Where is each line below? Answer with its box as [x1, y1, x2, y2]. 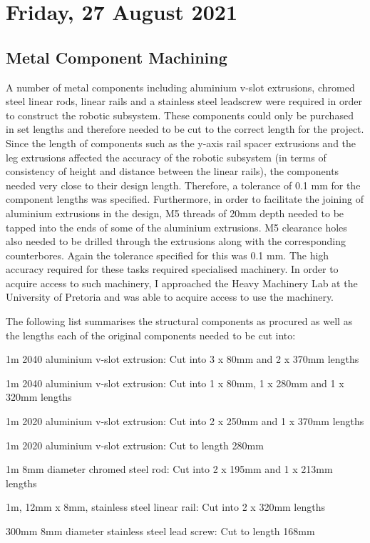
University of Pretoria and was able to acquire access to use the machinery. [6, 289, 334, 304]
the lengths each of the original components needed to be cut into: [6, 327, 296, 342]
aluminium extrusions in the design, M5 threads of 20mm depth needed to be [6, 205, 344, 220]
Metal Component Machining [6, 46, 227, 68]
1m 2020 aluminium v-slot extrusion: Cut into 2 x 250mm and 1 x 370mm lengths [6, 414, 364, 429]
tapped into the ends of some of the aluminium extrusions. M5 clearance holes [6, 219, 347, 234]
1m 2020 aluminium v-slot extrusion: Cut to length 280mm [6, 437, 264, 452]
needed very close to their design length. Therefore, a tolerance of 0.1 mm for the [6, 177, 361, 192]
